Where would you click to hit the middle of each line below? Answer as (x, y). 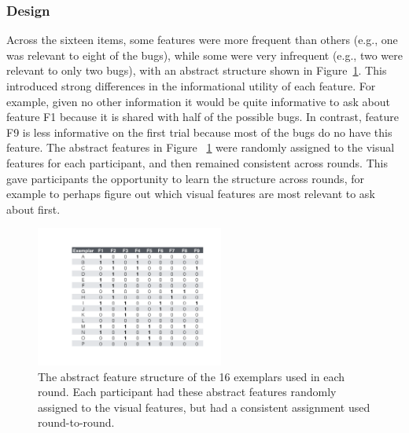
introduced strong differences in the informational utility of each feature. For (191, 86)
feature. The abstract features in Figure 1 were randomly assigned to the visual (201, 147)
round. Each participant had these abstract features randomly (187, 392)
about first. (33, 209)
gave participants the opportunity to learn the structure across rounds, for (185, 178)
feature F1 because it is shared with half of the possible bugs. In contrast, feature (203, 117)
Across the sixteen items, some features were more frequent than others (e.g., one (202, 40)
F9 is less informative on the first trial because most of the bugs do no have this (199, 132)
